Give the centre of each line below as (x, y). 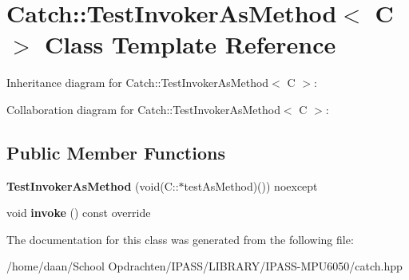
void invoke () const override (79, 213)
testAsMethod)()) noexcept (251, 185)
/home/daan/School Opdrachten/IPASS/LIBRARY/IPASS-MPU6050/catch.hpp (204, 266)
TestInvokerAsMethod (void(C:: (93, 185)
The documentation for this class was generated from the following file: (180, 239)
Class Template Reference (191, 44)
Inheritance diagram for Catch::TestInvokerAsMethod (138, 83)
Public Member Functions (116, 152)
